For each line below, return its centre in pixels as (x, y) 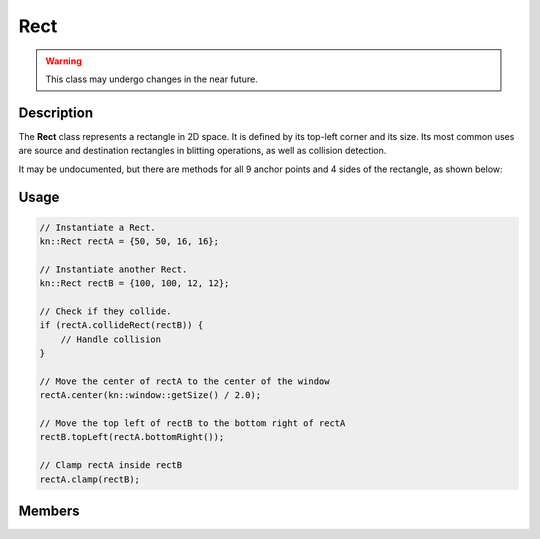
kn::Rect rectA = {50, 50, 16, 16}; (129, 241)
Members (49, 511)
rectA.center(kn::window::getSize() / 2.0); (150, 395)
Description (56, 112)
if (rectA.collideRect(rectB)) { (121, 325)
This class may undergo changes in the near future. (152, 79)
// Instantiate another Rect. (113, 269)
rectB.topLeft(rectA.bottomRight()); (132, 437)
